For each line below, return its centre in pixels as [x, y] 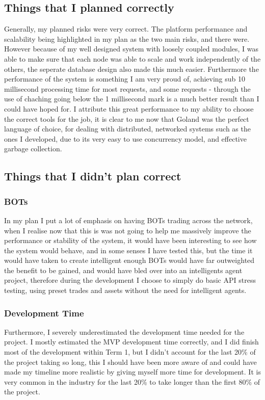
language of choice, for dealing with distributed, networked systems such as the [127, 129]
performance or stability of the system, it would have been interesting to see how [130, 240]
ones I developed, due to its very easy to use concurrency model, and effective [125, 138]
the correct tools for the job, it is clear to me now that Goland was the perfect [127, 118]
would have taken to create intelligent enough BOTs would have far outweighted [129, 260]
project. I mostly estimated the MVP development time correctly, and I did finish [131, 342]
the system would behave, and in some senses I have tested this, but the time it [128, 250]
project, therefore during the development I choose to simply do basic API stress [130, 280]
